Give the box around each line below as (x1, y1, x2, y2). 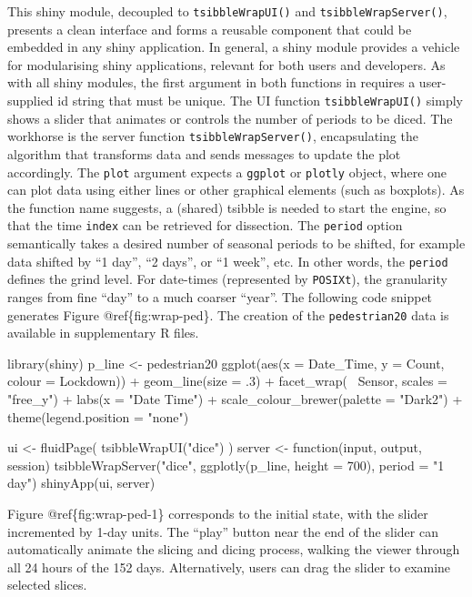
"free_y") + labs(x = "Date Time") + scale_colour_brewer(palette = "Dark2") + (7, 389, 463, 408)
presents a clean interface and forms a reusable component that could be (7, 19, 412, 38)
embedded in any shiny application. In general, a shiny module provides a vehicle (7, 37, 460, 56)
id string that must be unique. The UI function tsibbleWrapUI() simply (57, 91, 463, 110)
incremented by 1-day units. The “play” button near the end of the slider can (7, 521, 438, 541)
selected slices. (7, 575, 87, 594)
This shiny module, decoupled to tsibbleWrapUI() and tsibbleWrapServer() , (7, 2, 447, 20)
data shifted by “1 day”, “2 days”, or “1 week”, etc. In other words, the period (7, 251, 448, 270)
